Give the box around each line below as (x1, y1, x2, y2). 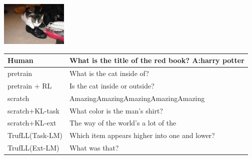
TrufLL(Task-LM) (7, 130, 62, 140)
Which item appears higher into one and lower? (69, 130, 215, 140)
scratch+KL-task (7, 105, 59, 115)
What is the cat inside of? (69, 68, 149, 78)
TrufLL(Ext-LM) (7, 142, 59, 153)
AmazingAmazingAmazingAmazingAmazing (69, 92, 205, 103)
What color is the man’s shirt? (69, 105, 163, 115)
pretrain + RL (7, 80, 52, 90)
